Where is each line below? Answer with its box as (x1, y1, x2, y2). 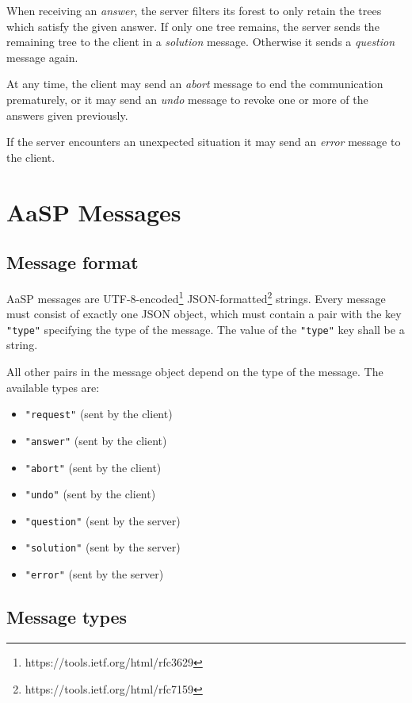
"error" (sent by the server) (25, 566, 164, 582)
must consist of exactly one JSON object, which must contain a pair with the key (6, 305, 402, 322)
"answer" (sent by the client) (25, 432, 167, 448)
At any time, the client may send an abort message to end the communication (6, 75, 383, 92)
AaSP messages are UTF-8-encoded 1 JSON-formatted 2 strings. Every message (6, 287, 386, 306)
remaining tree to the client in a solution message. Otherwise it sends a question (6, 33, 395, 50)
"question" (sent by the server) (25, 512, 181, 528)
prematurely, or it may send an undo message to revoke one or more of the (6, 90, 368, 107)
